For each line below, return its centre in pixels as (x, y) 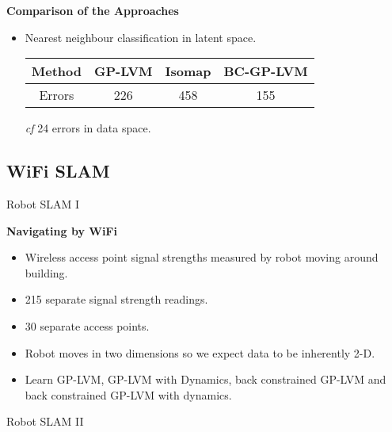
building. (46, 272)
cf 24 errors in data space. (88, 128)
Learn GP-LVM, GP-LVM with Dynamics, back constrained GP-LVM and (206, 379)
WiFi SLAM (58, 171)
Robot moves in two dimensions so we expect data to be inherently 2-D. (200, 352)
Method (57, 71)
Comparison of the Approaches (93, 10)
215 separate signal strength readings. (116, 299)
